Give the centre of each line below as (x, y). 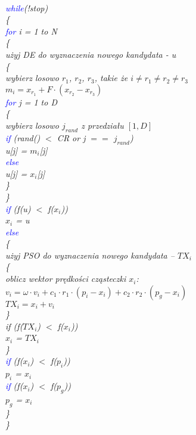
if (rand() (23, 137)
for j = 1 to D (31, 102)
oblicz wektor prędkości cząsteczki (66, 279)
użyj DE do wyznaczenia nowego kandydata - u (91, 54)
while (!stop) (27, 7)
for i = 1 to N (31, 31)
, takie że (111, 78)
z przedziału (102, 125)
